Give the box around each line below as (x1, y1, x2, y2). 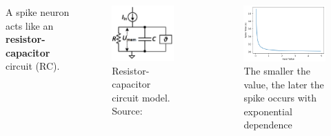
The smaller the (243, 64, 310, 78)
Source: (112, 104, 143, 118)
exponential (243, 104, 292, 118)
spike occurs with (243, 90, 317, 105)
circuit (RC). (6, 59, 60, 73)
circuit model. (112, 90, 170, 104)
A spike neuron (6, 5, 70, 19)
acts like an (6, 18, 54, 32)
